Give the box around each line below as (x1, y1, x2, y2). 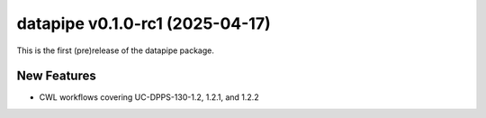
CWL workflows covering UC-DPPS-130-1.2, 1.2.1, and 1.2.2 (39, 92, 260, 103)
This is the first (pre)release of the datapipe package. (16, 45, 215, 56)
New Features (16, 68, 96, 84)
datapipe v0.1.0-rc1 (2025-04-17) (16, 14, 272, 33)
